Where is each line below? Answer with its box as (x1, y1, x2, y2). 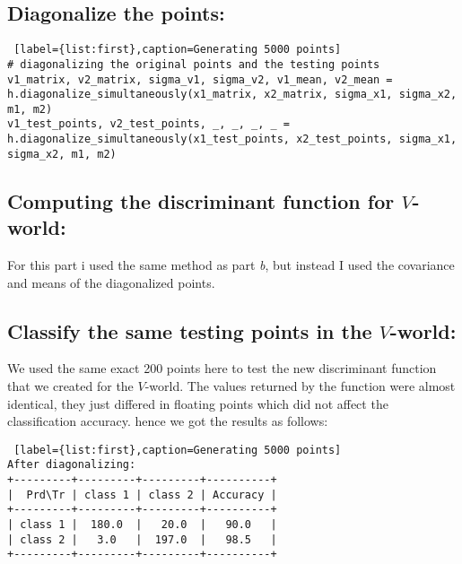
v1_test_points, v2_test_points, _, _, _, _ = (7, 117, 290, 131)
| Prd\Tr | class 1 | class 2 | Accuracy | (7, 488, 277, 501)
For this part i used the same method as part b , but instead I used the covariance (7, 256, 455, 274)
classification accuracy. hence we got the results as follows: (7, 412, 328, 430)
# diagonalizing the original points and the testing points (7, 57, 380, 71)
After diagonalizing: (7, 458, 136, 472)
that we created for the (7, 377, 134, 395)
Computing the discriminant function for (7, 187, 395, 214)
